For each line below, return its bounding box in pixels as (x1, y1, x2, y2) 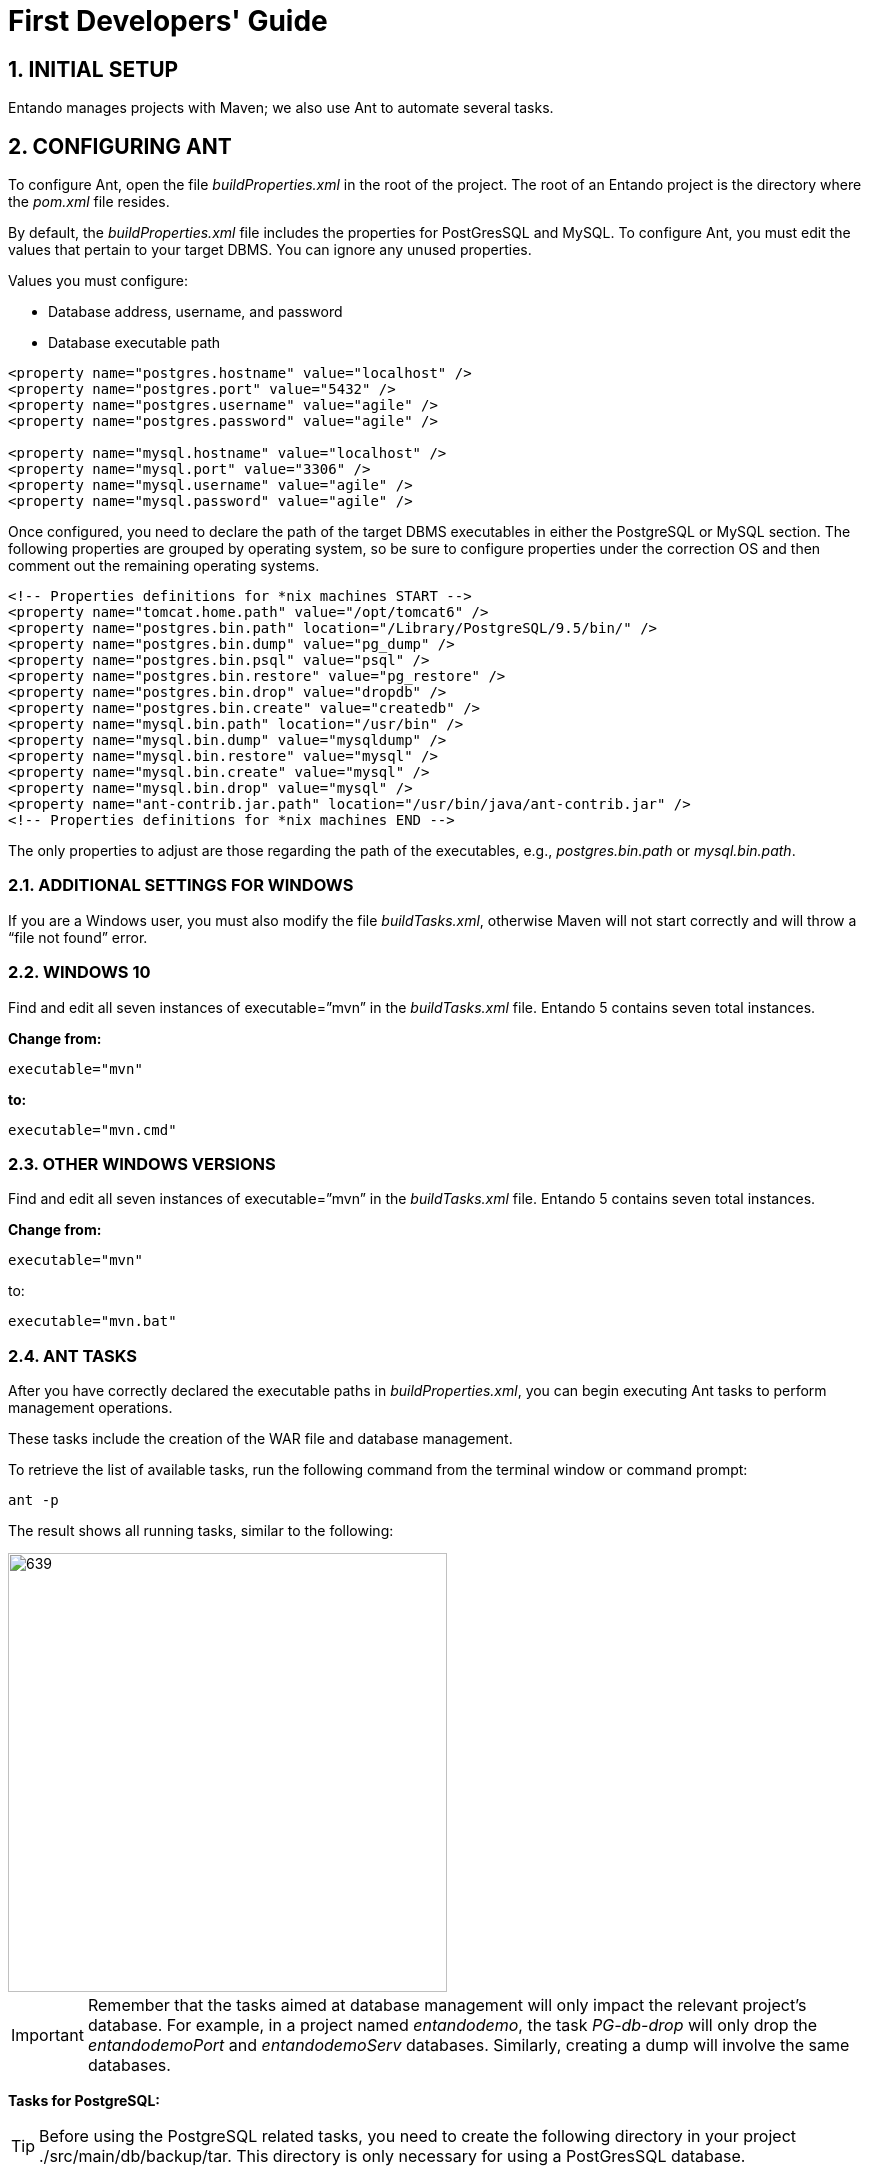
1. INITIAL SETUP (8, 56, 179, 82)
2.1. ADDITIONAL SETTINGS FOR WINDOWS (8, 875, 354, 896)
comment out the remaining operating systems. (8, 557, 320, 575)
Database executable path (48, 334, 221, 352)
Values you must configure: (8, 272, 188, 290)
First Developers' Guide (8, 4, 328, 38)
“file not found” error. (8, 928, 148, 946)
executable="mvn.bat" (8, 1313, 177, 1330)
